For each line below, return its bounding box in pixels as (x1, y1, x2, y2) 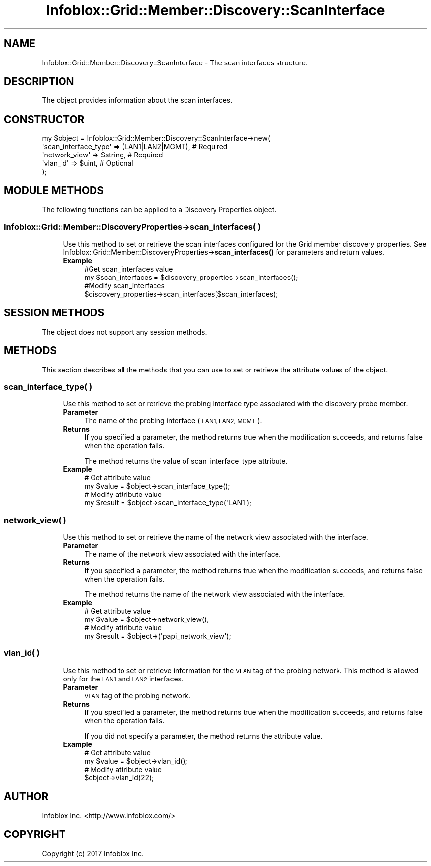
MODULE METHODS (4, 184, 104, 197)
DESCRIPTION (4, 75, 74, 88)
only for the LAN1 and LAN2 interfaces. (63, 674, 184, 683)
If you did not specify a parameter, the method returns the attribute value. (84, 731, 323, 740)
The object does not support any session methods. (42, 327, 207, 336)
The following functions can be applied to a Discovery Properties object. (42, 205, 277, 214)
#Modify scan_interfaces (84, 281, 165, 290)
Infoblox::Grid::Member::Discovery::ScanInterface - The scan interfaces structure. (42, 58, 308, 67)
